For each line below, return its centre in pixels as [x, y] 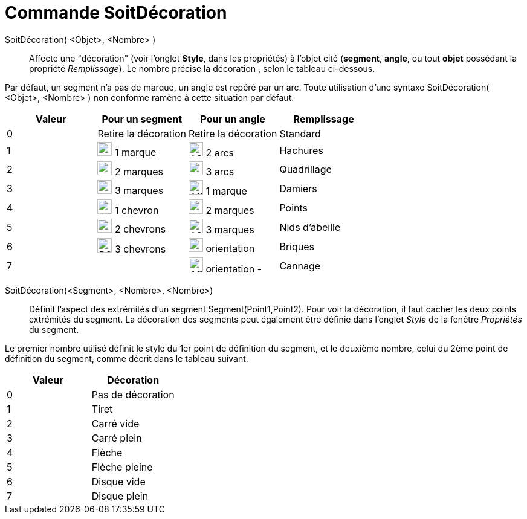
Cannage [300, 266]
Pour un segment [142, 119]
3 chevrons [140, 249]
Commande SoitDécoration [116, 13]
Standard [300, 133]
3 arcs [220, 171]
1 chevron [137, 210]
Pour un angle [233, 119]
